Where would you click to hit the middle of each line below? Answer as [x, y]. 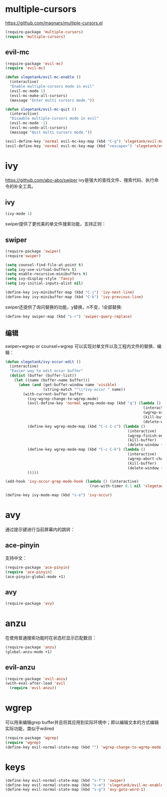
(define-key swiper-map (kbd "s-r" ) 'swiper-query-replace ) [69, 317]
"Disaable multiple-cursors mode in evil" [54, 119]
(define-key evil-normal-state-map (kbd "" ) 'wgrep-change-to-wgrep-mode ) [84, 747]
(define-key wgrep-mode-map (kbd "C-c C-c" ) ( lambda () [86, 426]
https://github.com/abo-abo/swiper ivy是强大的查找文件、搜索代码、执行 [80, 180]
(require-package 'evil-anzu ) [37, 679]
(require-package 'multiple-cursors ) [44, 32]
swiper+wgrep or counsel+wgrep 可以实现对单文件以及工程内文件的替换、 [81, 346]
